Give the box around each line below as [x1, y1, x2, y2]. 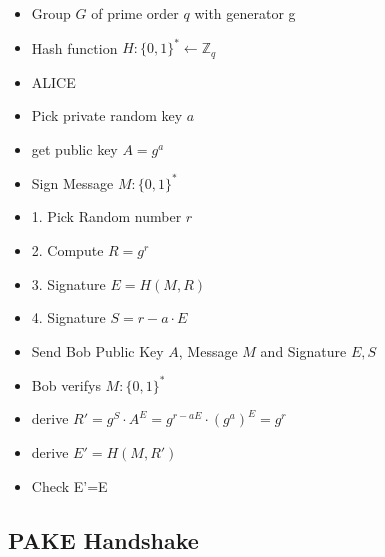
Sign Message [31, 172, 114, 193]
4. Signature [31, 307, 106, 328]
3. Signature [31, 273, 106, 294]
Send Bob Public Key [31, 340, 164, 361]
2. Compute [31, 240, 104, 261]
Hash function [31, 37, 118, 58]
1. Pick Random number [31, 206, 182, 227]
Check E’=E [31, 475, 108, 496]
